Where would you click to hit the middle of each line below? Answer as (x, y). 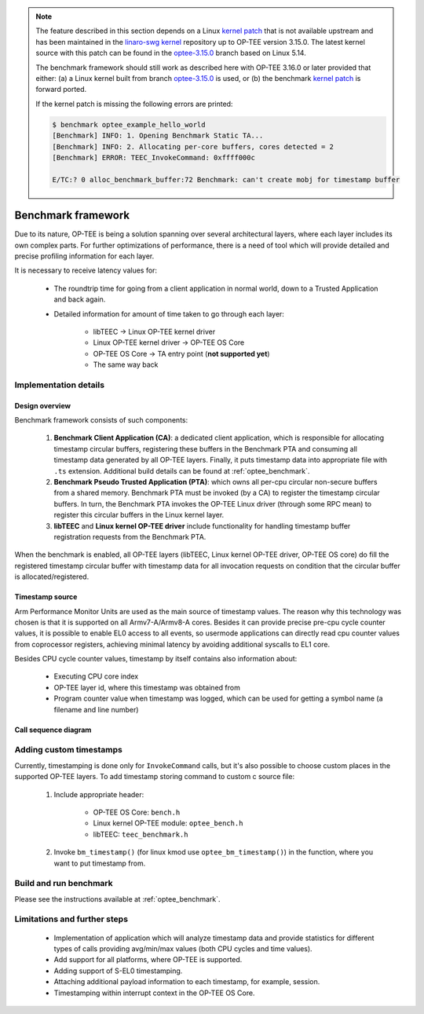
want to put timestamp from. (100, 863)
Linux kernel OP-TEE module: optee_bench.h (168, 823)
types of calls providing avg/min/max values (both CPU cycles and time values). (183, 948)
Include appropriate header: (99, 794)
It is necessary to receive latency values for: (86, 270)
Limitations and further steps (71, 919)
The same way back (126, 364)
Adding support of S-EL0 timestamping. (118, 971)
